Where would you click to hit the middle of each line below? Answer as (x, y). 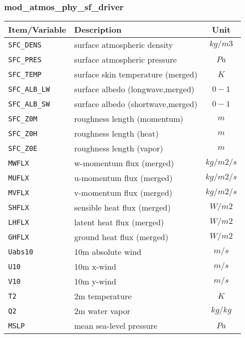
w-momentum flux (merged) (124, 163)
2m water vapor (102, 311)
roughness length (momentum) (129, 119)
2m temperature (103, 296)
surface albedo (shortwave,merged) (136, 104)
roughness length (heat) (116, 134)
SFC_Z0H (23, 133)
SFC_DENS (25, 45)
